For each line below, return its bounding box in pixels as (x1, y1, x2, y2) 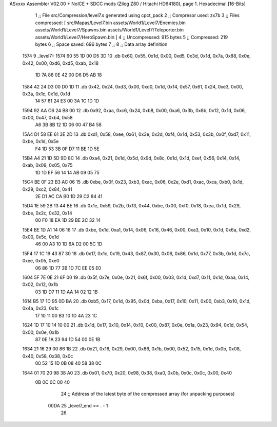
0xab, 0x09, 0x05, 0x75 (22, 162, 73, 168)
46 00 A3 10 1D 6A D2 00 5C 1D (35, 241, 103, 247)
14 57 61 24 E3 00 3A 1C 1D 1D (35, 98, 100, 104)
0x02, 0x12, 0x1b (22, 281, 58, 288)
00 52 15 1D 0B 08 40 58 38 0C (35, 360, 102, 366)
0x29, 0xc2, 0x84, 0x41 (22, 186, 72, 192)
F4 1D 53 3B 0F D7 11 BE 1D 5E (35, 146, 100, 152)
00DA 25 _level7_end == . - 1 (48, 402, 108, 408)
